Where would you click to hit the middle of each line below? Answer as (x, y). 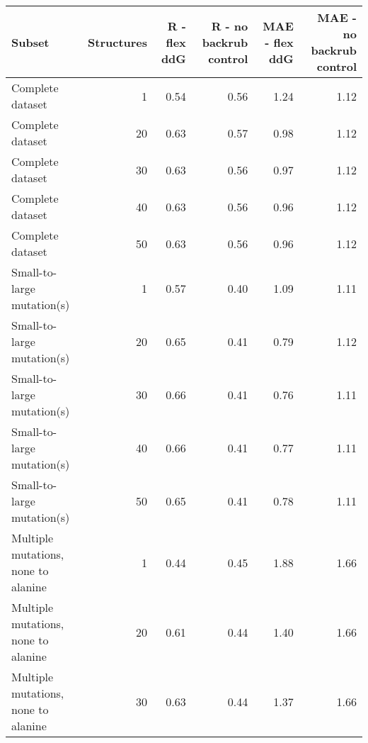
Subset (30, 42)
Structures (118, 42)
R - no (230, 26)
